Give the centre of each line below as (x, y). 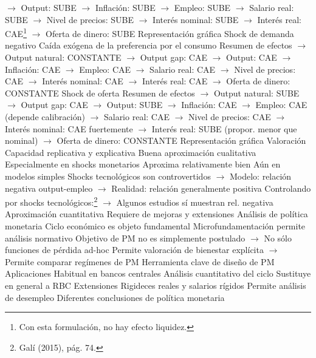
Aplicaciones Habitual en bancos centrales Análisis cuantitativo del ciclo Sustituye (158, 273)
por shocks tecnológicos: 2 (51, 201)
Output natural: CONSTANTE (63, 57)
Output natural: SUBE (256, 93)
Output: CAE (252, 57)
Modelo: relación (260, 176)
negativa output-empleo (49, 188)
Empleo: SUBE (202, 7)
